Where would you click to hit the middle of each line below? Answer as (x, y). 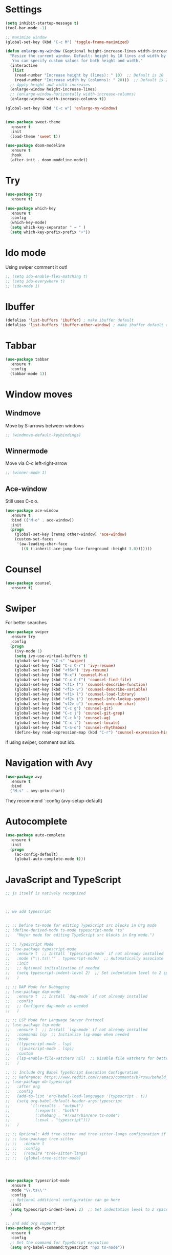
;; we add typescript (28, 912)
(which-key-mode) (28, 223)
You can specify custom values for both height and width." (78, 61)
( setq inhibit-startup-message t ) (42, 23)
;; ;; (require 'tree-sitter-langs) (47, 1153)
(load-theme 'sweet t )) (35, 136)
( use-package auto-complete (35, 835)
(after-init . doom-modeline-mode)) (49, 160)
